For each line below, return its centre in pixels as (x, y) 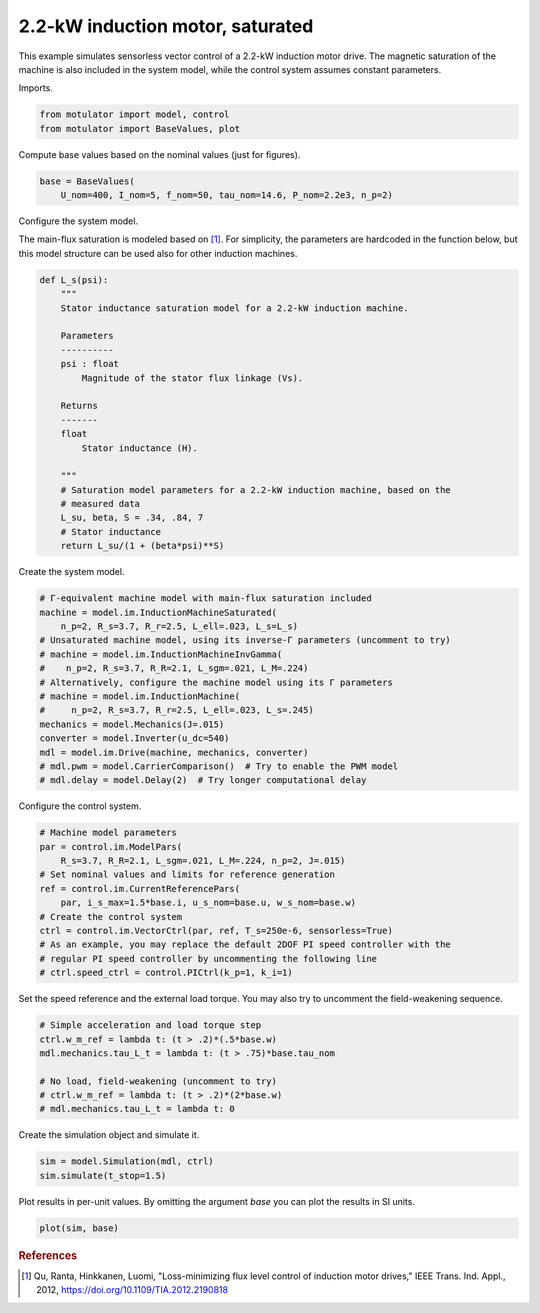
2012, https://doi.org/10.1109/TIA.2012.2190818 (132, 1290)
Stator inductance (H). (140, 448)
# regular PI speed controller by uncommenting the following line (208, 958)
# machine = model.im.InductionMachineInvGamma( (161, 654)
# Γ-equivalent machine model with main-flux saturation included (205, 598)
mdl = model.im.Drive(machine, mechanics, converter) (174, 752)
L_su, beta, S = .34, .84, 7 (132, 518)
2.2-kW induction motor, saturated (166, 26)
